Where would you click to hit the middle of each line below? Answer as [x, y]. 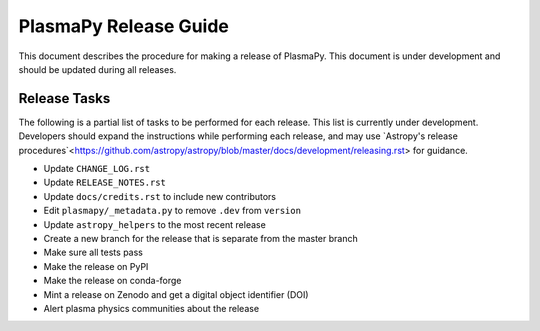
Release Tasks [64, 98]
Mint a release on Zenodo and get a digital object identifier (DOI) [176, 294]
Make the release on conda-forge [112, 281]
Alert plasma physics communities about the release [151, 308]
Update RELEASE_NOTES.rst [105, 182]
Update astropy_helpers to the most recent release [155, 224]
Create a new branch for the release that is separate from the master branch [201, 238]
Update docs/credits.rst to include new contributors [160, 196]
